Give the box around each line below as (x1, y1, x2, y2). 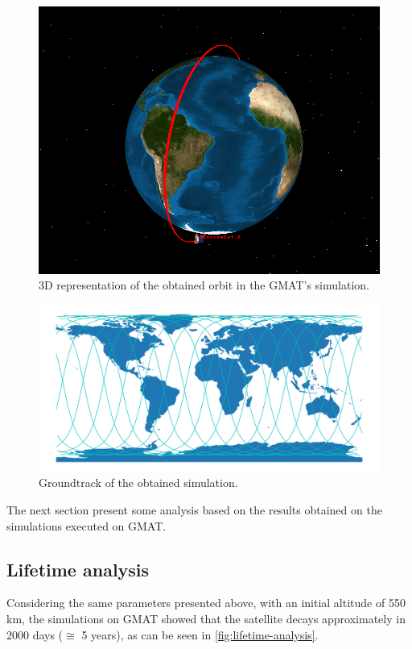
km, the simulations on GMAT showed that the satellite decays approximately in (6, 610, 406, 626)
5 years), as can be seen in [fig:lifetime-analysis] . (81, 626, 319, 643)
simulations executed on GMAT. (6, 517, 167, 534)
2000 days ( (6, 626, 64, 643)
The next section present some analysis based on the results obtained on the (6, 501, 382, 518)
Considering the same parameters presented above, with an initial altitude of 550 (6, 594, 406, 611)
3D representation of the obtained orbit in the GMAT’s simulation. (39, 277, 369, 293)
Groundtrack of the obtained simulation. (39, 474, 238, 491)
